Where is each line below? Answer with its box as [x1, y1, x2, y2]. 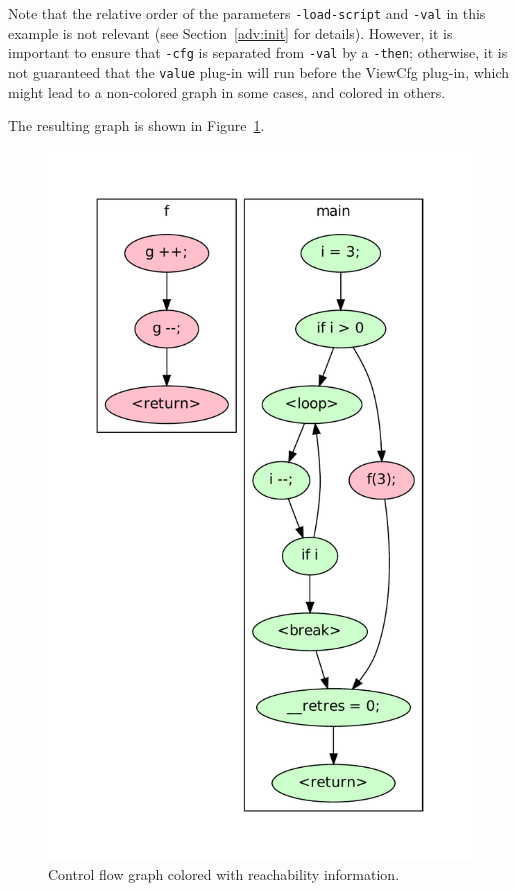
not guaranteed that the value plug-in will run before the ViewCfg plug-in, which [8, 61, 510, 82]
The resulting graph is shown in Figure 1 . [8, 115, 265, 136]
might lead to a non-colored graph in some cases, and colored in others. [8, 81, 446, 102]
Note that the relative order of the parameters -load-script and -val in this [8, 3, 486, 23]
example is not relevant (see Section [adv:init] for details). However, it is [8, 22, 453, 43]
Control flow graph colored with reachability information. [48, 863, 400, 884]
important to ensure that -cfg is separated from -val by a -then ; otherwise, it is [8, 42, 508, 63]
